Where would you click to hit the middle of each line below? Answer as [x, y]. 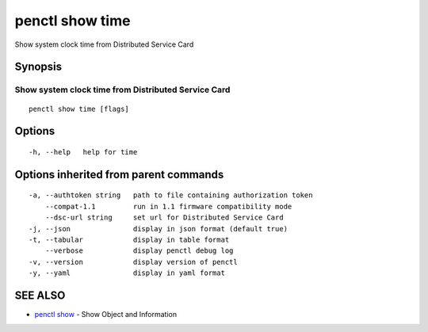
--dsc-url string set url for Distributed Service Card [164, 218]
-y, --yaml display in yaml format [127, 273]
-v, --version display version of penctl [133, 262]
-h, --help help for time [83, 152]
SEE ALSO [40, 295]
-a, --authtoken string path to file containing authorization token [171, 195]
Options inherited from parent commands [119, 174]
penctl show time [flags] [79, 109]
